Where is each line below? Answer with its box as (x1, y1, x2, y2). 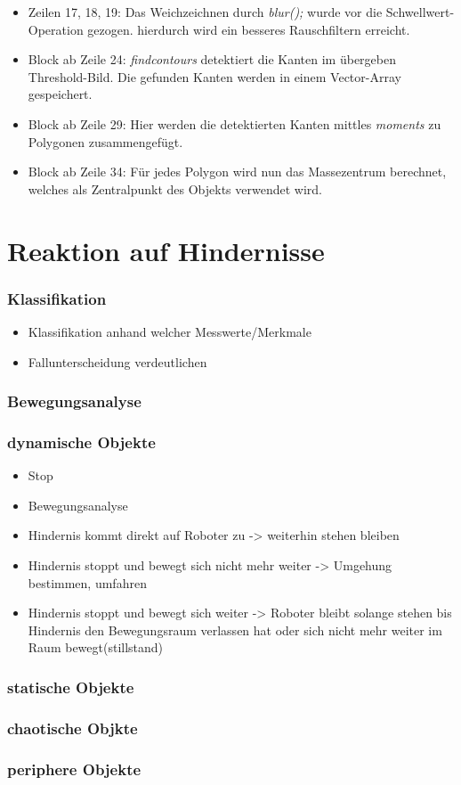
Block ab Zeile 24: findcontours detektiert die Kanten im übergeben (28, 50, 396, 69)
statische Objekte (7, 675, 134, 698)
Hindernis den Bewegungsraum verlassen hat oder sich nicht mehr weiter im (28, 620, 442, 639)
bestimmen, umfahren (28, 573, 147, 592)
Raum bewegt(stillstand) (28, 638, 164, 657)
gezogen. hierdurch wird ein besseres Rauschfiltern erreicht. (87, 20, 410, 38)
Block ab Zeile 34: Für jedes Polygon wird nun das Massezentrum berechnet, (28, 162, 447, 181)
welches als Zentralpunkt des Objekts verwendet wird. (28, 179, 322, 198)
